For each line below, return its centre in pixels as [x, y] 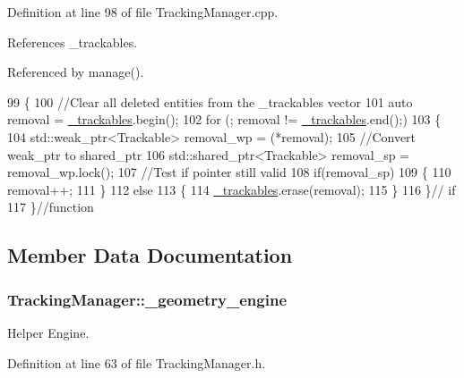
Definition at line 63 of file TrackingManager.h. [137, 362]
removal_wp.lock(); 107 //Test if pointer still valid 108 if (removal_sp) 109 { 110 [229, 172]
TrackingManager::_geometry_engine [147, 299]
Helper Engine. [48, 332]
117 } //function [51, 207]
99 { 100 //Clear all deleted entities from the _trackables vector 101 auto [210, 101]
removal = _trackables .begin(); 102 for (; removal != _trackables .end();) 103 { [224, 119]
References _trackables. [73, 42]
